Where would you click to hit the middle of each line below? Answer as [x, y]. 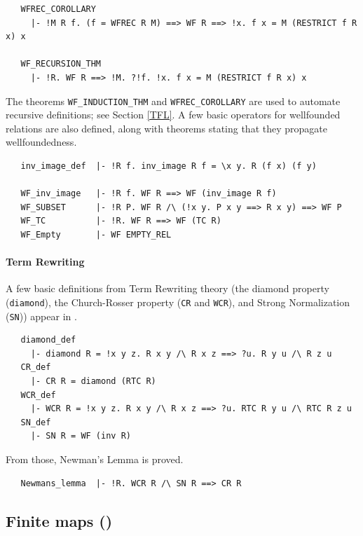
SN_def [36, 422]
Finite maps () [59, 520]
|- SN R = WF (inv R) [81, 436]
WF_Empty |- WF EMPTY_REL [96, 234]
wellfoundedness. [41, 142]
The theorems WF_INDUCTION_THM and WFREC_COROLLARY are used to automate [173, 101]
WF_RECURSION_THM [61, 64]
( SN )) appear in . [41, 316]
